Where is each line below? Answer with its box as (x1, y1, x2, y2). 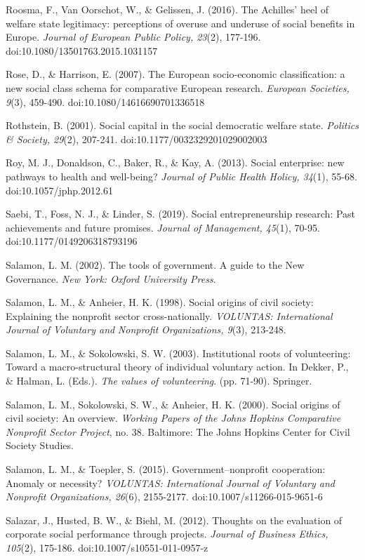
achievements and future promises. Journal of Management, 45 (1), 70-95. (6, 220, 321, 234)
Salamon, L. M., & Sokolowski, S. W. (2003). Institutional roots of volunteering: (6, 345, 351, 360)
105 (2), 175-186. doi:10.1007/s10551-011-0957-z (6, 540, 208, 554)
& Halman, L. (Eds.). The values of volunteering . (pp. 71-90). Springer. (6, 373, 312, 388)
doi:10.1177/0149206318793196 (6, 234, 138, 248)
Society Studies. (6, 438, 74, 453)
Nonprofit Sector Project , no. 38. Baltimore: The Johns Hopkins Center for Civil (6, 424, 350, 439)
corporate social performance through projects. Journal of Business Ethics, (6, 526, 328, 541)
